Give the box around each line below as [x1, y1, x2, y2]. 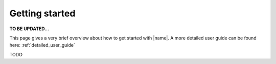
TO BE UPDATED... [9, 26, 50, 32]
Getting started [9, 8, 76, 19]
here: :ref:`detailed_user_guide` [9, 42, 75, 48]
